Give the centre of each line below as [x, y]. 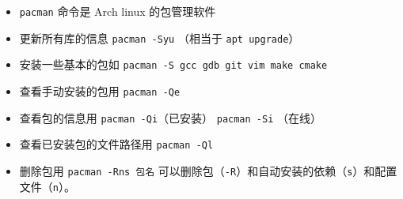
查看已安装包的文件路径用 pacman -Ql [116, 144]
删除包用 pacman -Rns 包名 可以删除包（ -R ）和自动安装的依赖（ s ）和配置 [208, 170]
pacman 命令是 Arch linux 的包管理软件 [118, 11]
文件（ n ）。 [47, 186]
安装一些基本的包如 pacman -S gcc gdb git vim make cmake [173, 64]
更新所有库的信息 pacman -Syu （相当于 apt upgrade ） [160, 38]
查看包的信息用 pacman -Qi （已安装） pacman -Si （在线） [170, 117]
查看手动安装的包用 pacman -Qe [100, 90]
